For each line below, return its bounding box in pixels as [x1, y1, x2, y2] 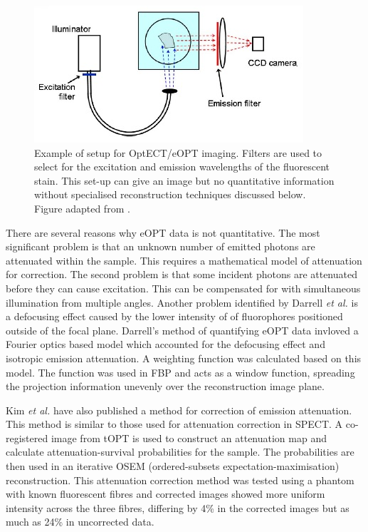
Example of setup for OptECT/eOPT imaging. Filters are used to [34, 145, 322, 160]
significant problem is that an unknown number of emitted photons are [6, 239, 315, 254]
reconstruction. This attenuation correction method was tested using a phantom [6, 472, 354, 487]
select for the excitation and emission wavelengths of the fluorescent [34, 159, 330, 174]
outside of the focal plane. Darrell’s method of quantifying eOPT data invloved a [6, 322, 359, 337]
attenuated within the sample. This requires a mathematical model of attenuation [6, 252, 362, 267]
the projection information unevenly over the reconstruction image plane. [6, 379, 325, 394]
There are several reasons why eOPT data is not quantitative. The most [6, 225, 320, 240]
